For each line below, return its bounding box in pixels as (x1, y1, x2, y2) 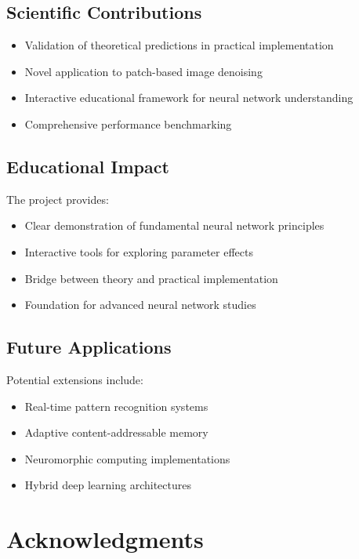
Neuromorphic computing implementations (24, 450, 230, 466)
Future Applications (6, 335, 172, 359)
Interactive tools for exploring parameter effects (24, 243, 254, 260)
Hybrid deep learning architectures (24, 477, 191, 493)
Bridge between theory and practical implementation (24, 270, 278, 286)
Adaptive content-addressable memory (24, 424, 209, 441)
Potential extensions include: (6, 371, 143, 387)
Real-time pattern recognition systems (24, 397, 209, 414)
